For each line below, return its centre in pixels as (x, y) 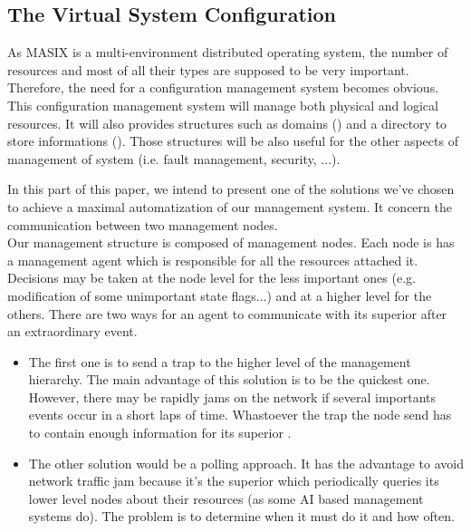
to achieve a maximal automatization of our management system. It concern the (230, 206)
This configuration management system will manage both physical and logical (223, 105)
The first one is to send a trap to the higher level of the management (220, 361)
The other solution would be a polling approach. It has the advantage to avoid (246, 463)
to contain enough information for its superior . (160, 433)
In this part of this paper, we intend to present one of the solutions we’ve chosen (231, 189)
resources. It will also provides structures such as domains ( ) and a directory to (227, 123)
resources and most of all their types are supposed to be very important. (208, 69)
